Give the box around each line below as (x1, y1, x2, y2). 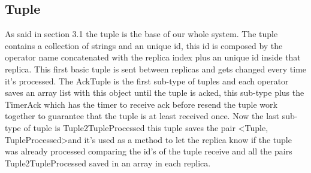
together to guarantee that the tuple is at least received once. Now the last (5, 110, 280, 122)
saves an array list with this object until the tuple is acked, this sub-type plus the (5, 86, 304, 99)
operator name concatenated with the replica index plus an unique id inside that (5, 51, 301, 63)
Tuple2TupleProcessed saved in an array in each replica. (5, 156, 211, 169)
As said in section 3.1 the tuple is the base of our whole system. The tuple (5, 28, 278, 40)
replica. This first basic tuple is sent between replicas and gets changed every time (5, 62, 307, 75)
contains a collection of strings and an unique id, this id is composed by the (5, 39, 283, 51)
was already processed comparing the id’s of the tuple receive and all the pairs (5, 145, 292, 157)
